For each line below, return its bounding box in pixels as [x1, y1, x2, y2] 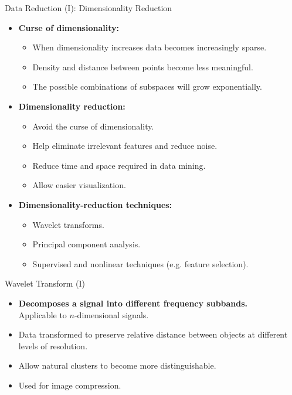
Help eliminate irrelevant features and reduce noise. [32, 139, 218, 152]
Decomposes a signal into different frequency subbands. [18, 297, 248, 309]
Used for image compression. [18, 379, 121, 391]
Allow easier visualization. [32, 179, 126, 191]
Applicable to [18, 308, 67, 321]
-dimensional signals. [74, 308, 149, 321]
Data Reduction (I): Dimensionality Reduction [5, 2, 172, 13]
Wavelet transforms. [32, 218, 104, 230]
